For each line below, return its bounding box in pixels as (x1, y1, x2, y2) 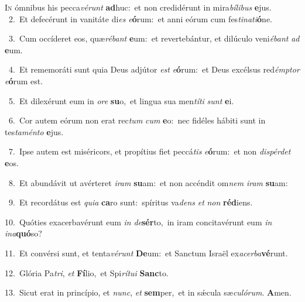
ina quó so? (5, 227, 42, 239)
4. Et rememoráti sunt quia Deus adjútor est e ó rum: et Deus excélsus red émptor (8, 63, 300, 75)
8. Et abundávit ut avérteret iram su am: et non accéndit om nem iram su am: (8, 176, 288, 188)
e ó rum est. (5, 74, 43, 87)
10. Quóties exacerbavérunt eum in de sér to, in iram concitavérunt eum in (5, 215, 272, 228)
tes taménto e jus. (5, 125, 64, 138)
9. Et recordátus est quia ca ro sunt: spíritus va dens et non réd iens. (8, 196, 253, 208)
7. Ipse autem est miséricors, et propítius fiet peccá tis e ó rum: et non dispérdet (8, 145, 291, 157)
